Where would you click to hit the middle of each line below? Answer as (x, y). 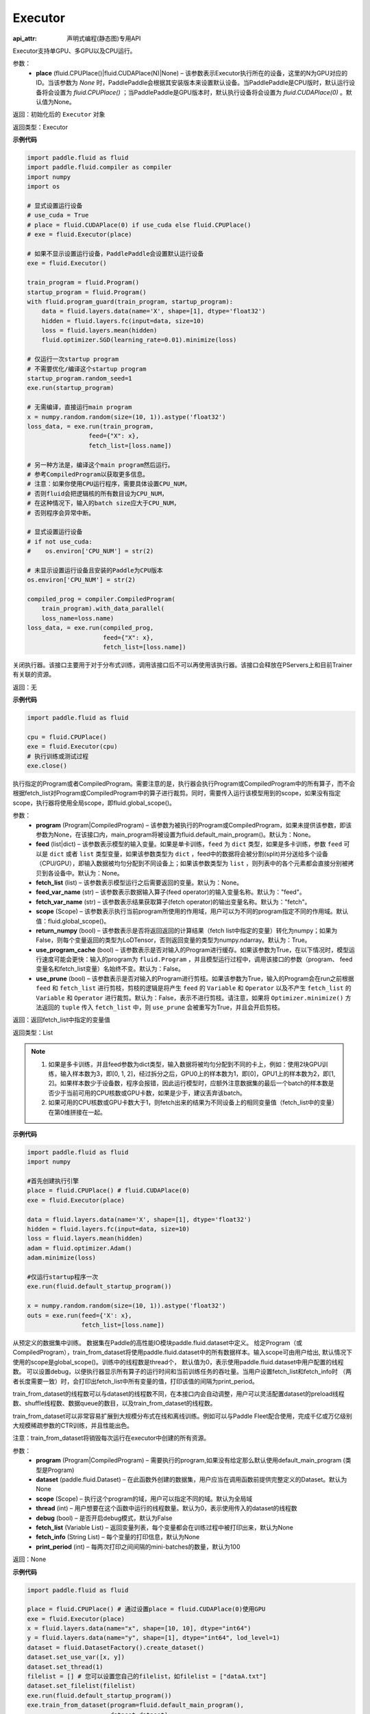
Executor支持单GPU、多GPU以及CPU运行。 (74, 51)
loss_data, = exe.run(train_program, (90, 426)
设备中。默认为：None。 (88, 873)
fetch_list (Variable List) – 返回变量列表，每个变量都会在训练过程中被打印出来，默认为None (165, 1527)
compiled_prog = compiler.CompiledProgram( (101, 599)
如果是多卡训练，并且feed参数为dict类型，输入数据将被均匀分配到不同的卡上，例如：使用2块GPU (185, 1064)
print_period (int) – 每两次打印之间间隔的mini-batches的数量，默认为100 (138, 1547)
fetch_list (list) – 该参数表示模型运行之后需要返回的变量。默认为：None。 (139, 882)
